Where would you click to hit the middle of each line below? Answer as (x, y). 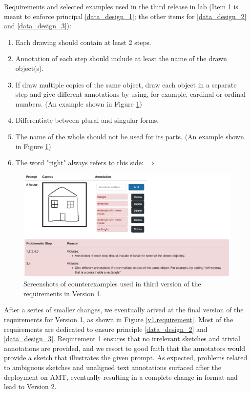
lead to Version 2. (30, 386)
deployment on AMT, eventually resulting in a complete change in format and (121, 377)
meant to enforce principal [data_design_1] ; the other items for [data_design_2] (125, 16)
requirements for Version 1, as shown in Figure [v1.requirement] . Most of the (119, 319)
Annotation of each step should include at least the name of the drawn (121, 58)
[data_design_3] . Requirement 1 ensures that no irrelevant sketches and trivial (122, 338)
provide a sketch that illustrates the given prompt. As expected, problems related (126, 358)
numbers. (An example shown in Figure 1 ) (79, 103)
